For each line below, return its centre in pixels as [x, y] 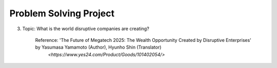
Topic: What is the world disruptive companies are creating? [86, 29]
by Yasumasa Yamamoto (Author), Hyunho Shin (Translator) [98, 47]
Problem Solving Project [62, 13]
